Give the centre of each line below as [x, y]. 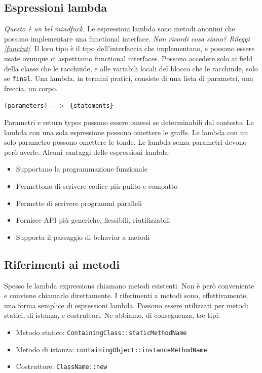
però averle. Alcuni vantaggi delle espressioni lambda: [87, 152]
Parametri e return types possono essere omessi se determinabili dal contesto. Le [129, 122]
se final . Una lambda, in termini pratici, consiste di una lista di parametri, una [129, 78]
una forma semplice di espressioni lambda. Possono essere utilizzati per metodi [126, 305]
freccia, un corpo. [31, 88]
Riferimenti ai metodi [62, 264]
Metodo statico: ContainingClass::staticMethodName [101, 332]
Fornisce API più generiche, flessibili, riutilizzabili [93, 220]
